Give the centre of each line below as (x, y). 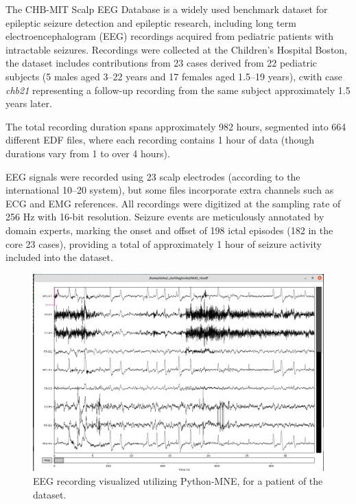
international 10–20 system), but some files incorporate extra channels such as (170, 190)
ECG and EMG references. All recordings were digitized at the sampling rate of (173, 203)
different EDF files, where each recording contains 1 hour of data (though (160, 140)
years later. (29, 103)
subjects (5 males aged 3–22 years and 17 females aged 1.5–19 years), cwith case (174, 76)
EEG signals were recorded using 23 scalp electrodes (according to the (153, 176)
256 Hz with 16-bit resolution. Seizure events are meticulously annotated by (165, 217)
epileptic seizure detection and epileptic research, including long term (151, 22)
